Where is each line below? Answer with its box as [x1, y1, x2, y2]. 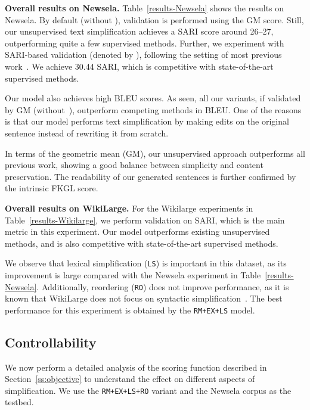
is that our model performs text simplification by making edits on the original [5, 115, 289, 128]
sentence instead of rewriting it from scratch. [5, 126, 169, 139]
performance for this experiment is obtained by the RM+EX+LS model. [5, 303, 255, 316]
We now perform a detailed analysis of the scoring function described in [5, 361, 267, 373]
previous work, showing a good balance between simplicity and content [5, 159, 263, 171]
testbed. [5, 396, 34, 408]
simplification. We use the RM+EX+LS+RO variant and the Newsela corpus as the [5, 384, 292, 396]
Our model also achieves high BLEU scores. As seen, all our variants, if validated [5, 92, 301, 104]
